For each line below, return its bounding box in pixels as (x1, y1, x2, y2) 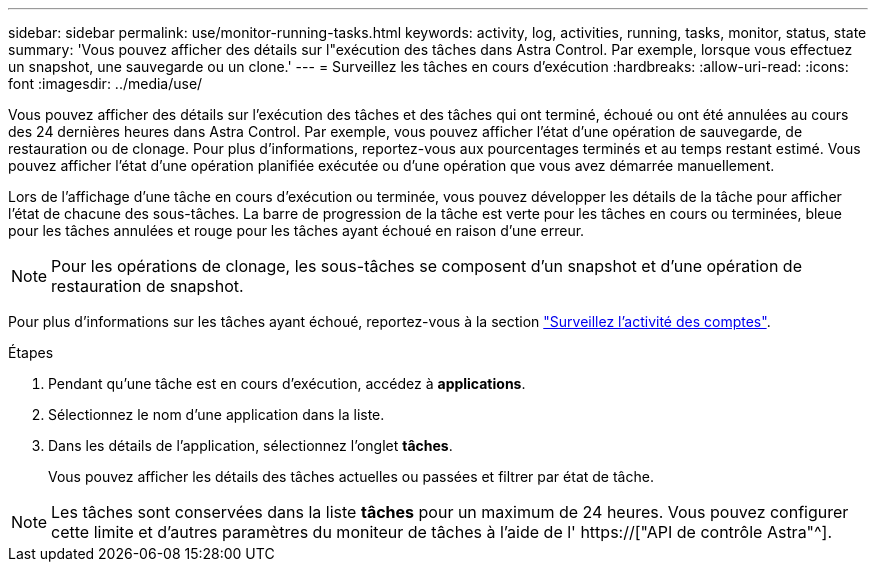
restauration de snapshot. (51, 276, 244, 296)
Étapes (8, 344, 54, 361)
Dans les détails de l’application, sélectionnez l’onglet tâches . (48, 437, 453, 454)
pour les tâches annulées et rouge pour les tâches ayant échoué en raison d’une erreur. (8, 222, 585, 239)
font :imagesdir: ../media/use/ (8, 75, 203, 92)
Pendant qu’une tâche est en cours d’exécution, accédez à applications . (48, 375, 526, 392)
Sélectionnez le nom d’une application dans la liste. (48, 406, 385, 423)
